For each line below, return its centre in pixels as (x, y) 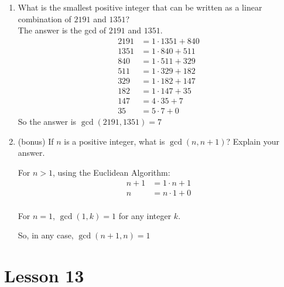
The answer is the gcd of (62, 30)
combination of (45, 18)
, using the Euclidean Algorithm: (112, 172)
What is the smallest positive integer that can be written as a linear (140, 7)
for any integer (145, 215)
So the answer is (47, 122)
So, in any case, (46, 235)
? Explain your (253, 141)
